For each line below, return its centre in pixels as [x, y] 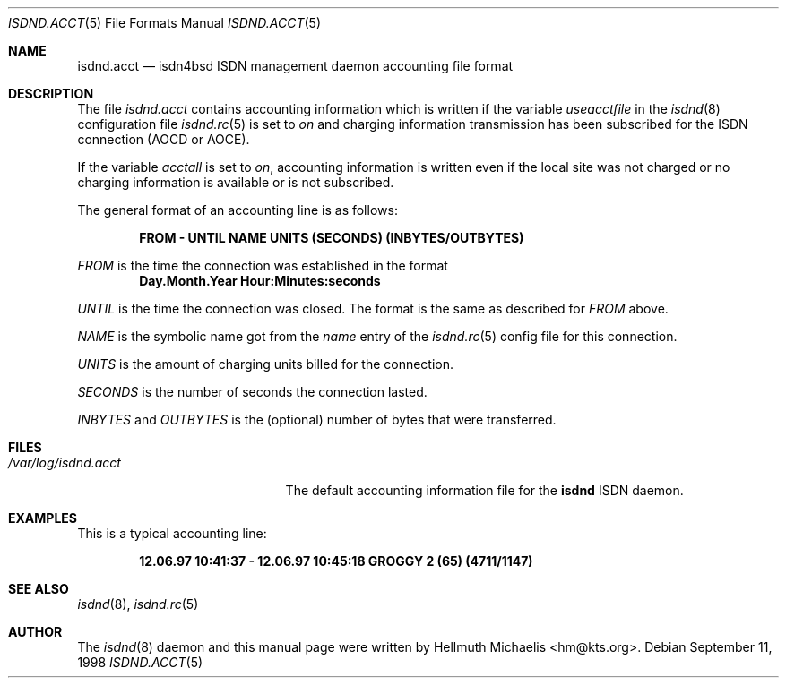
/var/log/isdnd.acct [65, 462]
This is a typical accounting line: [172, 533]
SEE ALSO [39, 589]
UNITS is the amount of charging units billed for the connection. [266, 364]
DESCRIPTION [51, 94]
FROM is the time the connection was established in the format [263, 265]
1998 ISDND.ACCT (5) [140, 662]
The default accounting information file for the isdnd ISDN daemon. [484, 490]
